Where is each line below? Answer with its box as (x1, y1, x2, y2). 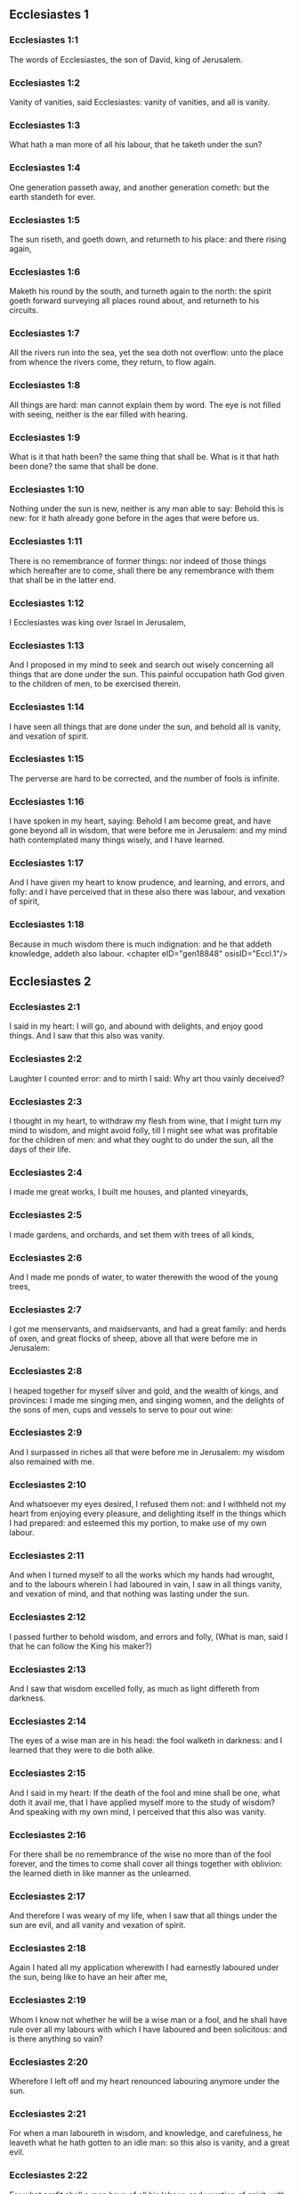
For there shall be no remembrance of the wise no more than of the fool (9, 1849, 271, 1859)
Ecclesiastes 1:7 (9, 327, 80, 340)
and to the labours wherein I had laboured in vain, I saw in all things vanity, (9, 1579, 283, 1590)
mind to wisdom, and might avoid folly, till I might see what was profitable (9, 1125, 279, 1136)
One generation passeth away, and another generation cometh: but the (9, 182, 270, 193)
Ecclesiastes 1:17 (9, 857, 85, 869)
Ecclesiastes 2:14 (9, 1715, 87, 1727)
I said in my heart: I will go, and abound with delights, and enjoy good (9, 1021, 263, 1031)
